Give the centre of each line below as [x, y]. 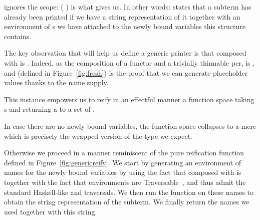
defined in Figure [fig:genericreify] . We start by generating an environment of [123, 162]
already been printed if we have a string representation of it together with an [122, 16]
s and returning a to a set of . [50, 109]
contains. [18, 36]
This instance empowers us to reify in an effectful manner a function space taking [129, 99]
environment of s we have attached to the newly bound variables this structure [125, 26]
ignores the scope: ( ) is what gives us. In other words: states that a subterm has [128, 7]
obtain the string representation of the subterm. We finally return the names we [127, 202]
